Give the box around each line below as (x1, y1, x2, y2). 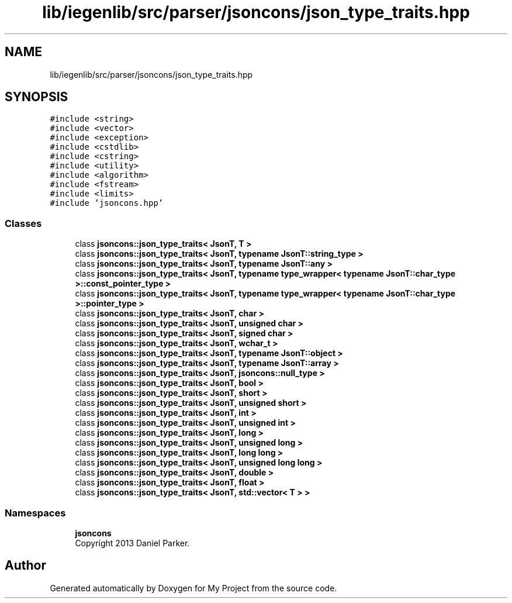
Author (5, 558, 46, 573)
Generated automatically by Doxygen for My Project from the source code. (50, 583, 337, 593)
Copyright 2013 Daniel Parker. (75, 537, 190, 548)
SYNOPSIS (5, 89, 68, 105)
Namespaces (5, 506, 66, 519)
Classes (5, 217, 42, 229)
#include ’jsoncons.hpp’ (50, 198, 164, 208)
